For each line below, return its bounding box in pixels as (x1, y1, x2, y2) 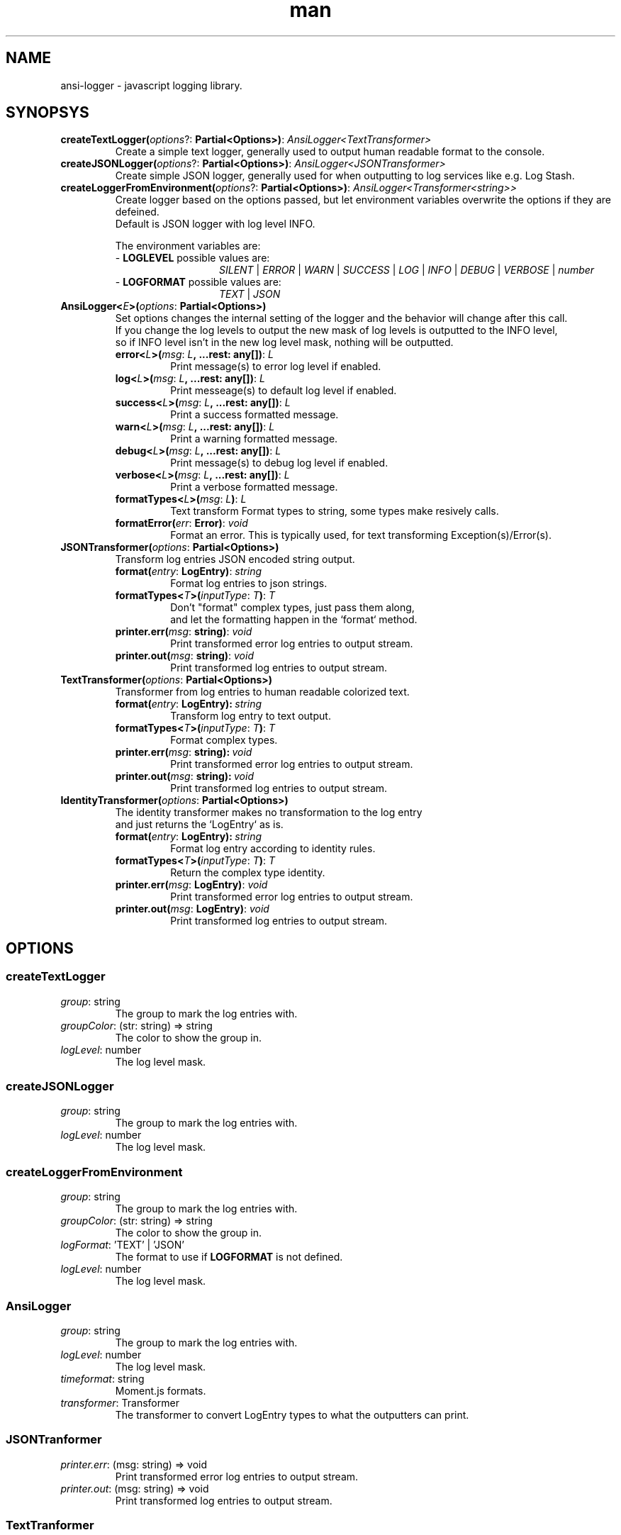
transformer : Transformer (60, 1396, 179, 1409)
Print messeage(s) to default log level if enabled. (170, 384, 397, 397)
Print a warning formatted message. (170, 432, 338, 445)
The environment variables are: (115, 240, 261, 252)
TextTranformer (6, 1518, 94, 1533)
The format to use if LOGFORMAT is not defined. (115, 1251, 343, 1263)
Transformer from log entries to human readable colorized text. (115, 686, 410, 698)
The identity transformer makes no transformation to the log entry (115, 806, 423, 819)
